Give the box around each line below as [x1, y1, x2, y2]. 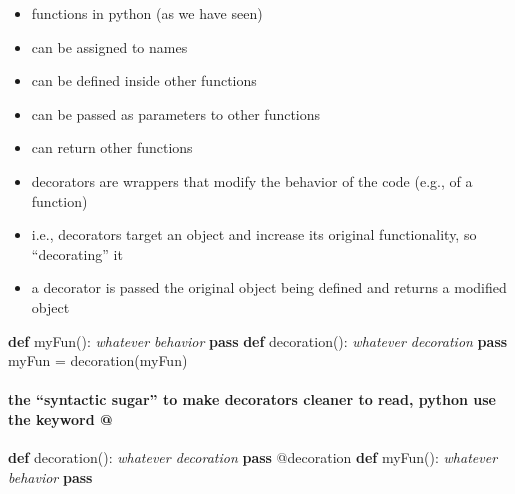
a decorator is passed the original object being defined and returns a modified [31, 277, 507, 298]
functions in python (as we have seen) [31, 3, 263, 23]
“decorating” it [31, 243, 123, 264]
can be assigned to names [31, 36, 188, 57]
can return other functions [31, 137, 193, 158]
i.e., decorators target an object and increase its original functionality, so [31, 224, 477, 245]
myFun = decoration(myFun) [8, 350, 188, 371]
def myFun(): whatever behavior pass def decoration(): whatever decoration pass [8, 330, 508, 351]
